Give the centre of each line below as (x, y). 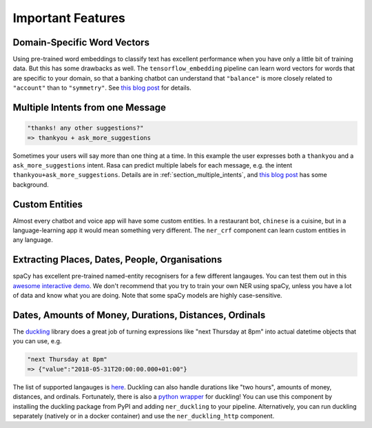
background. (31, 184)
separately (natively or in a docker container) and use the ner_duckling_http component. (144, 416)
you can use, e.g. (37, 341)
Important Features (69, 18)
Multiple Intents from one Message (90, 108)
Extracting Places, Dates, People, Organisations (117, 259)
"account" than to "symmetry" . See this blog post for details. (102, 88)
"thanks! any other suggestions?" (85, 128)
